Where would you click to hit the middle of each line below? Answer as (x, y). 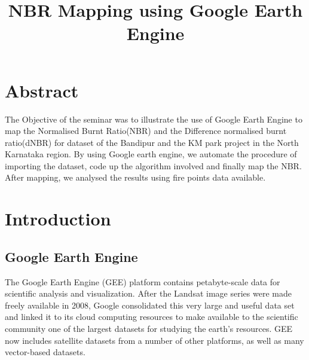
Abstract (42, 90)
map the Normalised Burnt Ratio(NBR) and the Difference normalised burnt (146, 131)
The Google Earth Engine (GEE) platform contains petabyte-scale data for (143, 281)
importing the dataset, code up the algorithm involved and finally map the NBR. (153, 165)
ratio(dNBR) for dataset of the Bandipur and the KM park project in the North (152, 142)
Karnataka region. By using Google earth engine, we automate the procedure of (151, 154)
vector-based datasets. (45, 352)
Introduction (58, 219)
